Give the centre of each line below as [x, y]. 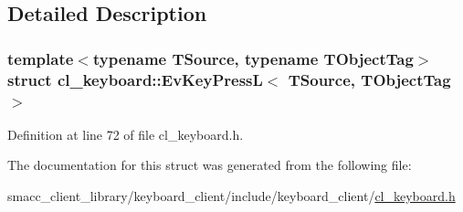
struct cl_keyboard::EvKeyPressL [135, 79]
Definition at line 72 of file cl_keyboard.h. [126, 134]
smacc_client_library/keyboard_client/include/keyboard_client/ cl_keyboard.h [231, 196]
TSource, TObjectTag [369, 79]
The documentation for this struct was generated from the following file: [210, 165]
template [41, 58]
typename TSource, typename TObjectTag [253, 58]
